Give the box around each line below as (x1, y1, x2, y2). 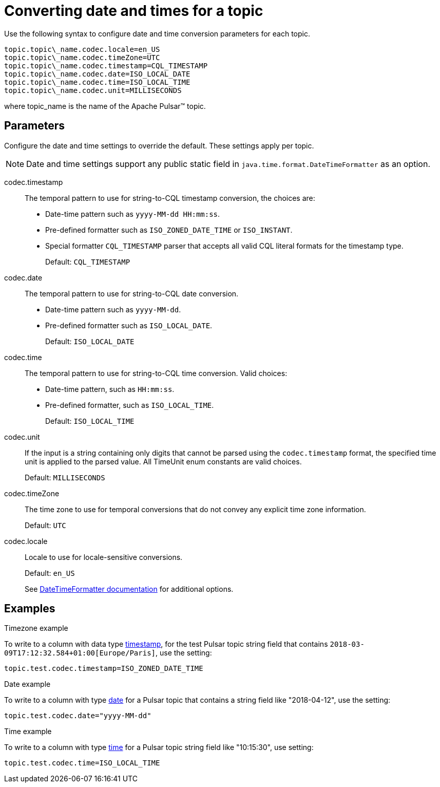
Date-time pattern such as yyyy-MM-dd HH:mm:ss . (45, 209, 220, 218)
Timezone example (4, 624, 68, 633)
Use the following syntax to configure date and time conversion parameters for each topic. (4, 29, 310, 38)
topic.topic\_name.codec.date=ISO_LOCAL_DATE (4, 69, 190, 78)
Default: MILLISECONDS (25, 473, 105, 482)
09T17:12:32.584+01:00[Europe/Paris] (4, 649, 156, 658)
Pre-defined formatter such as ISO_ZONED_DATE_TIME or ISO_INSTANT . (45, 225, 293, 234)
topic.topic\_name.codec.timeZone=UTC (4, 53, 160, 62)
